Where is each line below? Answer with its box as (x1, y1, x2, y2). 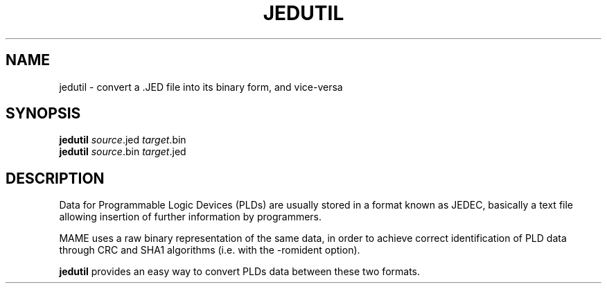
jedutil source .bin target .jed (59, 146, 186, 158)
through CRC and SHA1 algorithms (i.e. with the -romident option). (59, 244, 360, 256)
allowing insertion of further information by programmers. (59, 211, 322, 223)
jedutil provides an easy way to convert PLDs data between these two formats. (59, 265, 421, 278)
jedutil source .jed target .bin (59, 134, 186, 146)
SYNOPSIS (6, 105, 81, 123)
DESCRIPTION (6, 169, 105, 187)
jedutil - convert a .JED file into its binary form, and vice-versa (59, 80, 343, 93)
